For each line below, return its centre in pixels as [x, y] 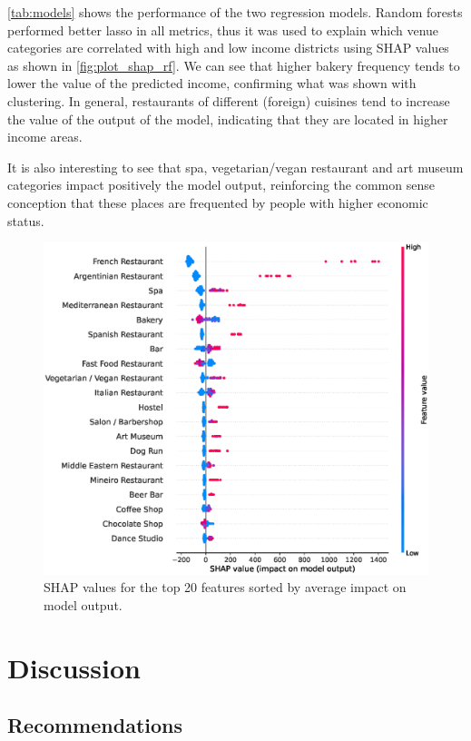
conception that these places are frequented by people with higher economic [218, 202]
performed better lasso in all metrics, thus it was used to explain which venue [223, 30]
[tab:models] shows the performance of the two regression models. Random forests [235, 12]
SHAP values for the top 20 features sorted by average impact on [225, 587]
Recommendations [95, 725]
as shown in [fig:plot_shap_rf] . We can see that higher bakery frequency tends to [234, 65]
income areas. [45, 137]
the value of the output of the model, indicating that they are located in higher [228, 119]
